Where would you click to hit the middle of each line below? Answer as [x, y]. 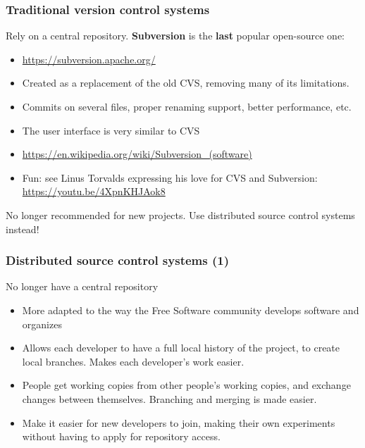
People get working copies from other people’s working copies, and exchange [186, 385]
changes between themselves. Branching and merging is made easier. [169, 398]
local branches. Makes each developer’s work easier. [133, 361]
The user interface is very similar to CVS [111, 130]
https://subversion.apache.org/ [89, 59]
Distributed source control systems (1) [117, 260]
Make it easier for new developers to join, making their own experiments [179, 422]
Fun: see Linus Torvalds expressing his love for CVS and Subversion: [170, 177]
